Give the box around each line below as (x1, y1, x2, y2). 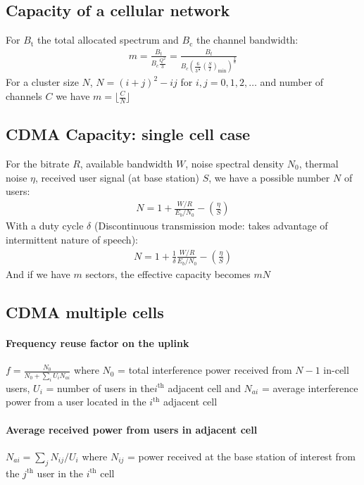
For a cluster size (6, 75, 79, 89)
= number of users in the (46, 380, 154, 395)
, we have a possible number (208, 170, 330, 184)
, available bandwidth (80, 156, 173, 171)
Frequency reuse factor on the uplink (6, 336, 189, 351)
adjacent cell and (168, 380, 241, 395)
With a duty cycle (6, 218, 84, 233)
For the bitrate (6, 156, 70, 171)
